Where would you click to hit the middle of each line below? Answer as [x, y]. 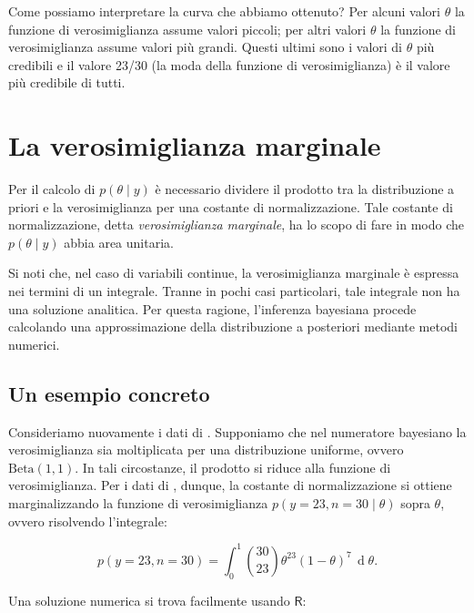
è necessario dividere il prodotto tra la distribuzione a [305, 189]
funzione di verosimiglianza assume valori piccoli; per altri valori [187, 29]
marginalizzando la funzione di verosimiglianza [138, 503]
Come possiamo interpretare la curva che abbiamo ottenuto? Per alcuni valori [225, 11]
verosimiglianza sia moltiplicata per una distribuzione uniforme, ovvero [206, 450]
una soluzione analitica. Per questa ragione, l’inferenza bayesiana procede [212, 308]
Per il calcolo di [52, 189]
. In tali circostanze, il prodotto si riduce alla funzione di [233, 467]
